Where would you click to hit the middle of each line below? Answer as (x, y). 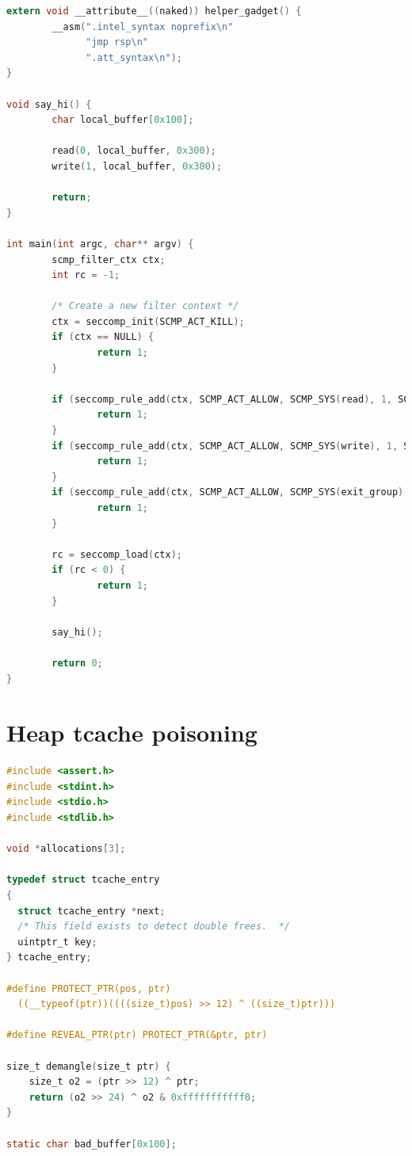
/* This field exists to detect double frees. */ (154, 927)
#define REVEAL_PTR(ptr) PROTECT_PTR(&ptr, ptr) (137, 1035)
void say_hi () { (49, 104)
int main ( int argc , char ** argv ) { (100, 244)
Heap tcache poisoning (132, 733)
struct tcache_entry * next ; (92, 911)
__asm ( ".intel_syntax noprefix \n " (143, 27)
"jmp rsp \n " (117, 42)
